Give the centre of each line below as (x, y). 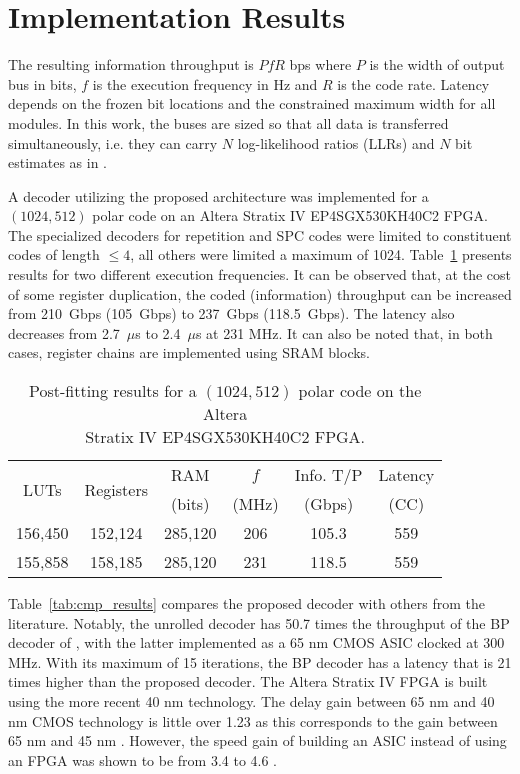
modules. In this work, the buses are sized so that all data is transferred (228, 122)
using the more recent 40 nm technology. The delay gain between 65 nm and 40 (251, 701)
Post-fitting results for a (113, 391)
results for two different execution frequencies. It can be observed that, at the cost (259, 274)
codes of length (54, 254)
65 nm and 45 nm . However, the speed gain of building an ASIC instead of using (257, 740)
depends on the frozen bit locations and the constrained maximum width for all (252, 103)
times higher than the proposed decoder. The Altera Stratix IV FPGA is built (248, 681)
